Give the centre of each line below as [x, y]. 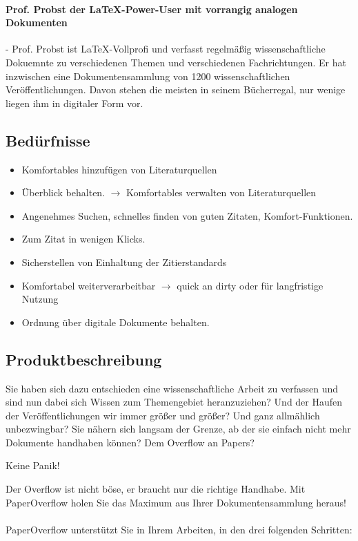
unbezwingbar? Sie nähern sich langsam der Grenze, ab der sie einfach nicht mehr [178, 429]
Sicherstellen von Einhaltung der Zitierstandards [124, 262]
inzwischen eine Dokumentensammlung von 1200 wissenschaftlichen [148, 76]
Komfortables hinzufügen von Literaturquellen [119, 169]
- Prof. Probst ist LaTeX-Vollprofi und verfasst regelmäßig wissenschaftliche [166, 49]
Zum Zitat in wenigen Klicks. [83, 239]
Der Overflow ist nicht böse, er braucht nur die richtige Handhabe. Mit [156, 489]
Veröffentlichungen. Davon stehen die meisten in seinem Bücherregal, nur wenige [176, 89]
